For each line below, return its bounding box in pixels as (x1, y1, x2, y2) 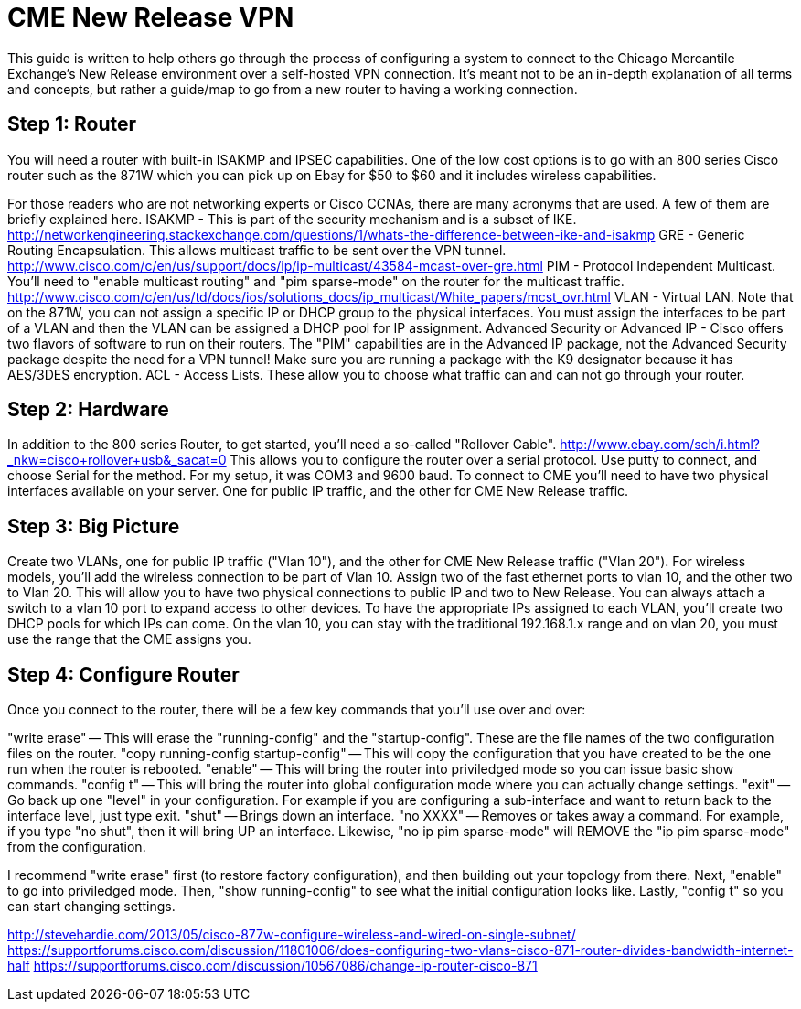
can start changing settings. (7, 898, 176, 915)
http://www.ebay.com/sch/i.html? (560, 436, 760, 453)
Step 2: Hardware (7, 398, 169, 422)
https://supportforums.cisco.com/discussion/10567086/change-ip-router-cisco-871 (33, 958, 538, 974)
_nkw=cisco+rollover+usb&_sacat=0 (7, 452, 227, 468)
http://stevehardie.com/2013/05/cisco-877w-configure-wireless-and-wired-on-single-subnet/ (7, 927, 576, 943)
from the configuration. (7, 839, 146, 855)
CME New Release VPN (7, 2, 294, 33)
